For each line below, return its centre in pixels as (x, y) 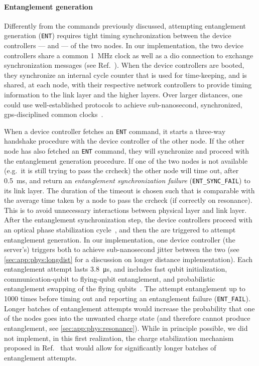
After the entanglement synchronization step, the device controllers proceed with (128, 220)
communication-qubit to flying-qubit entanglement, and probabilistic (110, 278)
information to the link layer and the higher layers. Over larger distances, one (123, 95)
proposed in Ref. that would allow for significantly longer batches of (110, 348)
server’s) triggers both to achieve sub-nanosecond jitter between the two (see (122, 249)
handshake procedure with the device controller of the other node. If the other (124, 141)
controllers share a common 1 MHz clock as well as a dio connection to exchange (129, 55)
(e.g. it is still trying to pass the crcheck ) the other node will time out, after (121, 170)
